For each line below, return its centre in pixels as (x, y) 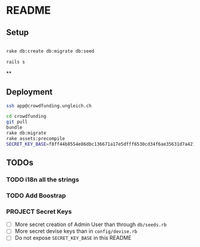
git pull (17, 122)
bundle (14, 128)
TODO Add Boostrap (36, 195)
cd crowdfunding (26, 117)
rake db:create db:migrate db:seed (50, 51)
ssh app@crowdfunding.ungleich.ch (49, 106)
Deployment (29, 92)
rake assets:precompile (36, 138)
